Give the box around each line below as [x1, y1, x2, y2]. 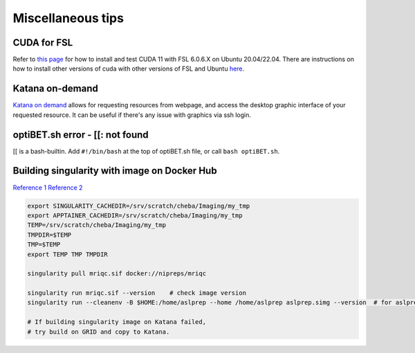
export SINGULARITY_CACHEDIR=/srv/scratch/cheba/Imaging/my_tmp [27, 201, 250, 210]
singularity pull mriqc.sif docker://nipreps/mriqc [27, 270, 207, 278]
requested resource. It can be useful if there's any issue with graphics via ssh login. [12, 111, 252, 119]
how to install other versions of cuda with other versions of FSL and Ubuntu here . [12, 64, 245, 73]
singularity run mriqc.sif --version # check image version [27, 289, 247, 297]
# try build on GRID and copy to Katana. [27, 327, 170, 336]
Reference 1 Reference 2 [12, 183, 83, 192]
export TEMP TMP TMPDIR [27, 250, 109, 258]
